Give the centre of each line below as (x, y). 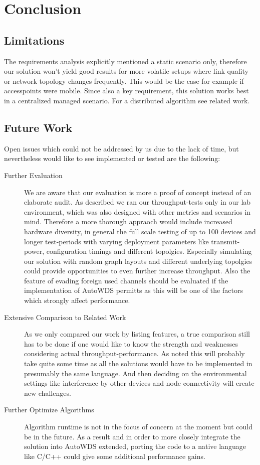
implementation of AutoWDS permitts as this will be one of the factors (134, 290)
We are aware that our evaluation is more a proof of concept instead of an (138, 192)
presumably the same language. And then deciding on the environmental (136, 373)
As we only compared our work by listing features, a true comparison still (137, 334)
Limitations (34, 40)
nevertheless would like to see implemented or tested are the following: (112, 158)
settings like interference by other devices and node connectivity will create (139, 383)
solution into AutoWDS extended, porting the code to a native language (135, 446)
